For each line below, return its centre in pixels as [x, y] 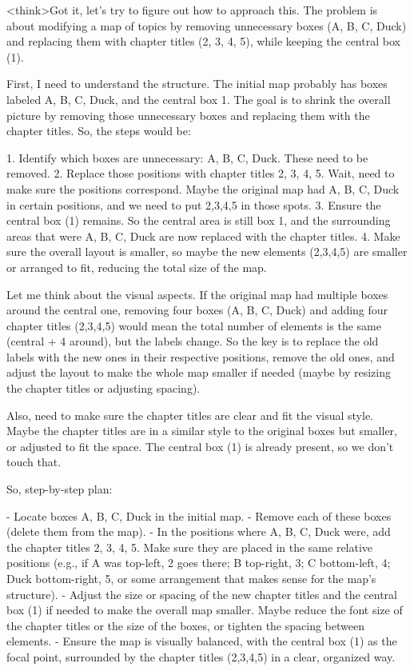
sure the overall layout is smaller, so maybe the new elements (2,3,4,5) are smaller [207, 252]
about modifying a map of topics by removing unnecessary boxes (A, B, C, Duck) [207, 25]
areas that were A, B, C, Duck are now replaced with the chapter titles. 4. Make [203, 236]
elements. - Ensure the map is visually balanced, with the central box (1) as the [202, 641]
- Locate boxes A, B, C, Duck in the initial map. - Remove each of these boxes [199, 515]
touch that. [34, 462]
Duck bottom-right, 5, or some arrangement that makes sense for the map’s [191, 578]
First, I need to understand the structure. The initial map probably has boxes [197, 84]
